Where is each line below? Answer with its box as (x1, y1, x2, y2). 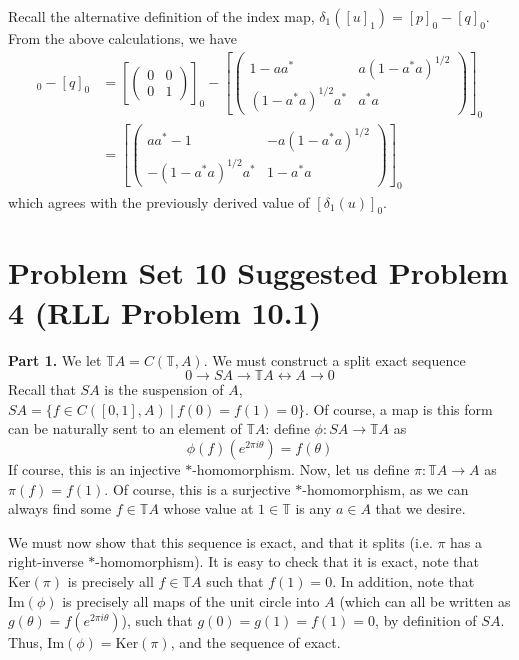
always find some (8, 498, 112, 519)
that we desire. (375, 498, 466, 519)
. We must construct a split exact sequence (203, 349, 466, 370)
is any (295, 498, 332, 519)
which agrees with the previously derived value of (8, 191, 310, 212)
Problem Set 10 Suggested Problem (8, 252, 509, 293)
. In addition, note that (332, 570, 475, 591)
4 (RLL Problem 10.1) (8, 291, 322, 332)
